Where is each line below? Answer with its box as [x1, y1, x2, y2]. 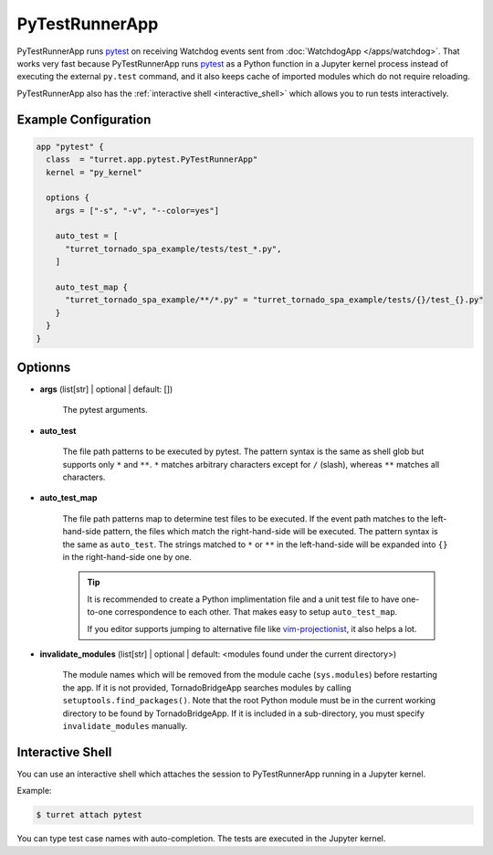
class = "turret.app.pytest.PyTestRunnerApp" [46, 154, 258, 164]
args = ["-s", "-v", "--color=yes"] [55, 206, 219, 216]
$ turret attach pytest [36, 809, 143, 820]
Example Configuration [16, 111, 152, 127]
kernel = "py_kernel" [46, 167, 143, 177]
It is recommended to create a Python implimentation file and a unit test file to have [87, 594, 400, 605]
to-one [87, 607, 113, 617]
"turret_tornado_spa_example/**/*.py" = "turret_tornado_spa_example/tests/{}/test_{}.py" [65, 295, 484, 305]
